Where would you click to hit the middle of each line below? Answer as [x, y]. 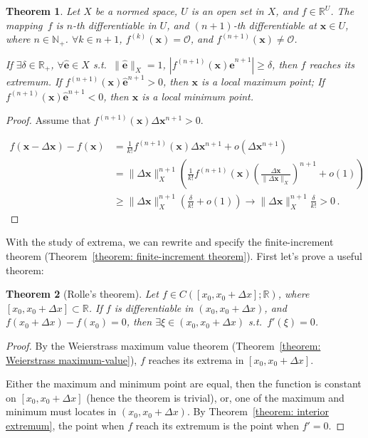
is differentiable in [154, 307]
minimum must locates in [61, 411]
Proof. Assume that [48, 120]
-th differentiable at [275, 25]
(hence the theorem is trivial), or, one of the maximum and [215, 397]
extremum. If [34, 82]
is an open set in [227, 11]
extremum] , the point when [65, 426]
